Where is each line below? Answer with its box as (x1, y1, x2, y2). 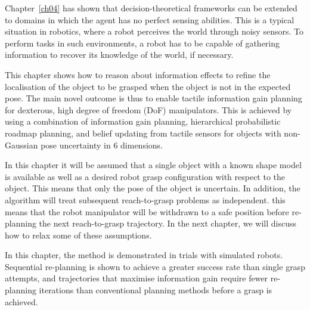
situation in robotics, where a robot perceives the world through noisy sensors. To (5, 25, 303, 38)
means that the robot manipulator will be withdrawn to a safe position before (5, 205, 289, 218)
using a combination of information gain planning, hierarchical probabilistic (5, 115, 281, 128)
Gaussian (5, 138, 38, 151)
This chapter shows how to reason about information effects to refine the (5, 68, 271, 80)
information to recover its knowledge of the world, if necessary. (5, 48, 234, 61)
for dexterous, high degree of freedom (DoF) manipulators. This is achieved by (5, 103, 292, 116)
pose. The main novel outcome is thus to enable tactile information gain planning (5, 92, 302, 104)
